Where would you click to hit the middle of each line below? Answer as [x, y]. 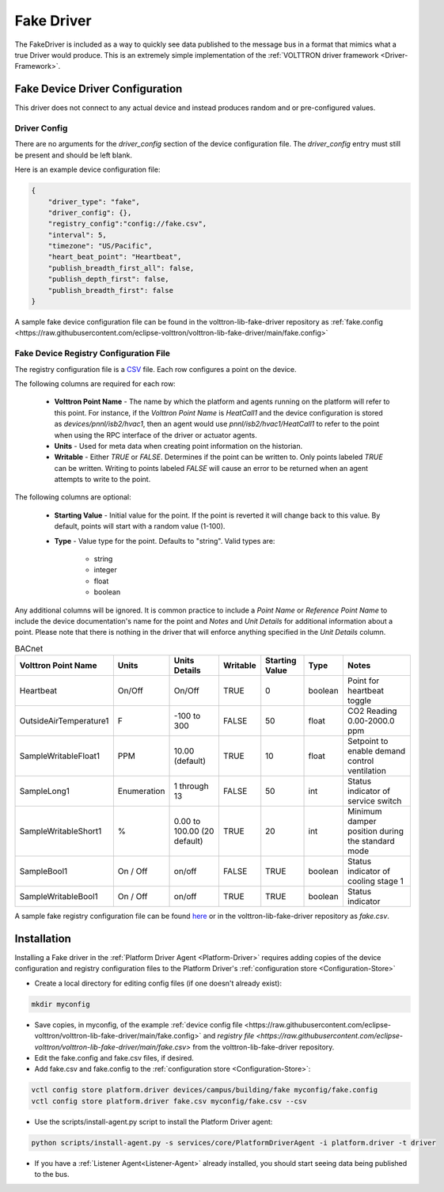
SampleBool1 [44, 871]
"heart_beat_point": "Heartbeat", [115, 257]
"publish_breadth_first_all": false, [121, 268]
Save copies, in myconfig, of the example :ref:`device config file [139, 1024]
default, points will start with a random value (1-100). [140, 526]
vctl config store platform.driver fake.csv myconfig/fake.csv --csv [169, 1101]
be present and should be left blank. [73, 155]
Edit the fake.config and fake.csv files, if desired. [114, 1057]
